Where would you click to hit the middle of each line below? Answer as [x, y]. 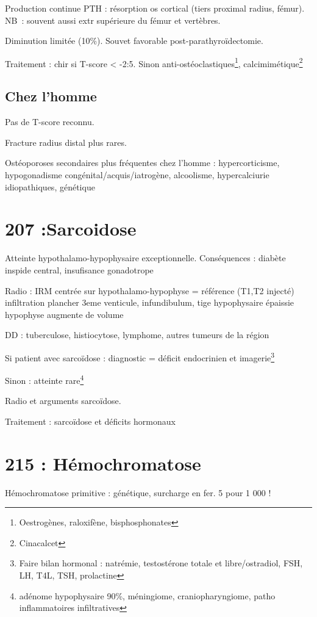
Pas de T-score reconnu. [50, 122]
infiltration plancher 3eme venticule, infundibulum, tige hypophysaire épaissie [150, 302]
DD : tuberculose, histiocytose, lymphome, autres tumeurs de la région [137, 335]
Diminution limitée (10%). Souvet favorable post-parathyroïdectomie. [134, 41]
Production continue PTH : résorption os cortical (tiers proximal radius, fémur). [155, 8]
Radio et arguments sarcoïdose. [63, 401]
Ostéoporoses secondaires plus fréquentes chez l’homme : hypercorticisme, [142, 163]
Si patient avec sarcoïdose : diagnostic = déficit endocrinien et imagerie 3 [140, 356]
